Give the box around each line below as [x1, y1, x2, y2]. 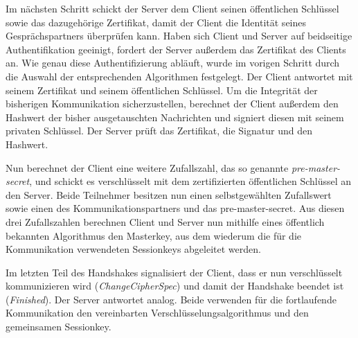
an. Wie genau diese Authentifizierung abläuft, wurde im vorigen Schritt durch [6, 55, 340, 70]
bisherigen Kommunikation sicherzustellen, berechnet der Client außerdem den [6, 96, 339, 111]
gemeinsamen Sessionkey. [6, 319, 111, 334]
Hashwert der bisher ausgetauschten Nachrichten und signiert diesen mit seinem [6, 109, 344, 124]
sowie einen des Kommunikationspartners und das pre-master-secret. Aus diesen [6, 201, 345, 215]
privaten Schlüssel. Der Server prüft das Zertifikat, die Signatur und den [6, 123, 312, 138]
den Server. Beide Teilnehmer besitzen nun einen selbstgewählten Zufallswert [6, 187, 332, 202]
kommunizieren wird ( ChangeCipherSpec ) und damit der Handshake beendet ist [6, 278, 344, 293]
